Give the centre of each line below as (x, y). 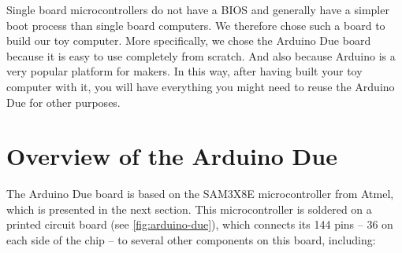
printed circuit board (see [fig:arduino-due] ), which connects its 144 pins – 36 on (200, 224)
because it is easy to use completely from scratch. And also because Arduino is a (201, 55)
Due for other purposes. (63, 102)
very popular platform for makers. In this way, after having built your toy (184, 71)
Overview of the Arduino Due (172, 156)
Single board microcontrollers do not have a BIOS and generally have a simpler (198, 9)
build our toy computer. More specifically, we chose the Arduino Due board (189, 40)
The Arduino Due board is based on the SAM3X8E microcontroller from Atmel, (200, 194)
